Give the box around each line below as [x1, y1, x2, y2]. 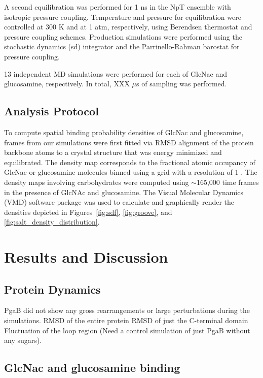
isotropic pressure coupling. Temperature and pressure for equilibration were [4, 11, 241, 22]
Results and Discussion [4, 246, 168, 267]
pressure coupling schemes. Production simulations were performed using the [4, 31, 242, 42]
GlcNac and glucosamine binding [4, 360, 180, 375]
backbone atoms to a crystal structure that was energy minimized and [4, 147, 222, 157]
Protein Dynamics [4, 281, 101, 297]
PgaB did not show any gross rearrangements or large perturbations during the [4, 305, 250, 316]
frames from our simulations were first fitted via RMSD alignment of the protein [4, 137, 254, 147]
